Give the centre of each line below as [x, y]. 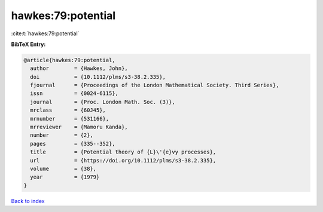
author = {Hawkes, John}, [79, 68]
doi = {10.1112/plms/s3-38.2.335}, [98, 77]
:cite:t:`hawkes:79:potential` [45, 33]
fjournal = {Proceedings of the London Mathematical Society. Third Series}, [155, 85]
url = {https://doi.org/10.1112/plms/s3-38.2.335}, [123, 160]
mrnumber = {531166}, [70, 119]
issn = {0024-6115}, [74, 93]
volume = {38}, [63, 169]
